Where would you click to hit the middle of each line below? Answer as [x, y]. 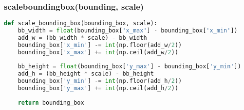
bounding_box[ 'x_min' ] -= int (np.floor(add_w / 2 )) [100, 45]
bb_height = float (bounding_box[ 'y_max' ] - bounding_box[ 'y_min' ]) [129, 67]
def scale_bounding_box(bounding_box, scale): [81, 24]
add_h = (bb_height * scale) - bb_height [86, 74]
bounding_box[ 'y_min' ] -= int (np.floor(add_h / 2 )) [100, 81]
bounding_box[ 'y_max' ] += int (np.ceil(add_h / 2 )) [98, 88]
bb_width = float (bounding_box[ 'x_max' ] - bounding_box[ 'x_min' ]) [128, 31]
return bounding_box [51, 102]
